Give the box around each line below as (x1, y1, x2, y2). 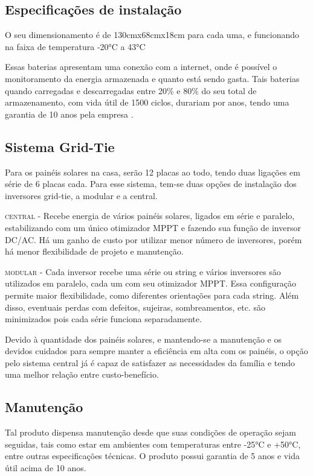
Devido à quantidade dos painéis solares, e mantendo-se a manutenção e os (5, 332, 282, 345)
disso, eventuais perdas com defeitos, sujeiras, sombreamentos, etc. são (5, 300, 265, 313)
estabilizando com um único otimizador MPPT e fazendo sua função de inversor (5, 221, 301, 233)
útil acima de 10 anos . (5, 462, 86, 474)
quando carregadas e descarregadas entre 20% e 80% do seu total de (5, 84, 257, 97)
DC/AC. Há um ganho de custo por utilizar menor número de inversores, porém (5, 233, 302, 246)
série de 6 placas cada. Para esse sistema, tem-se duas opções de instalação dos (5, 177, 297, 190)
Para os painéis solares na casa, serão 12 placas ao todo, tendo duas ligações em (5, 165, 300, 178)
